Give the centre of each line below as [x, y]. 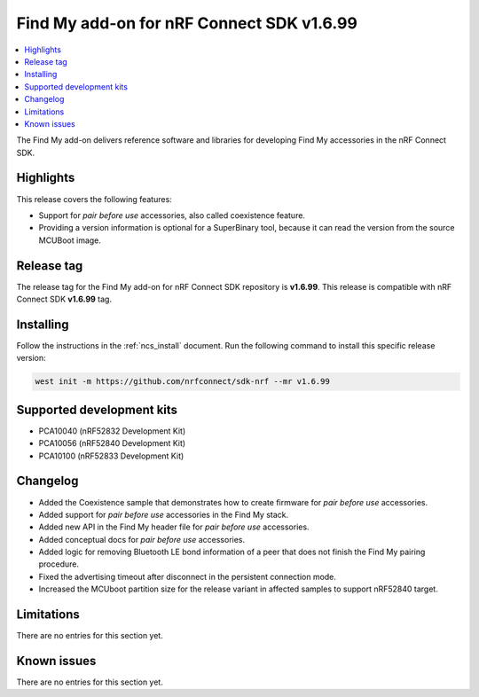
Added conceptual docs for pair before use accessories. [142, 539]
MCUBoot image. [70, 240]
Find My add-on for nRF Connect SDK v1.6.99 [187, 23]
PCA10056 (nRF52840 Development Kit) [112, 443]
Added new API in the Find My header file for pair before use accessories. [174, 527]
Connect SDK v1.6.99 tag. [64, 299]
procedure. [59, 564]
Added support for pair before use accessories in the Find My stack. [164, 514]
